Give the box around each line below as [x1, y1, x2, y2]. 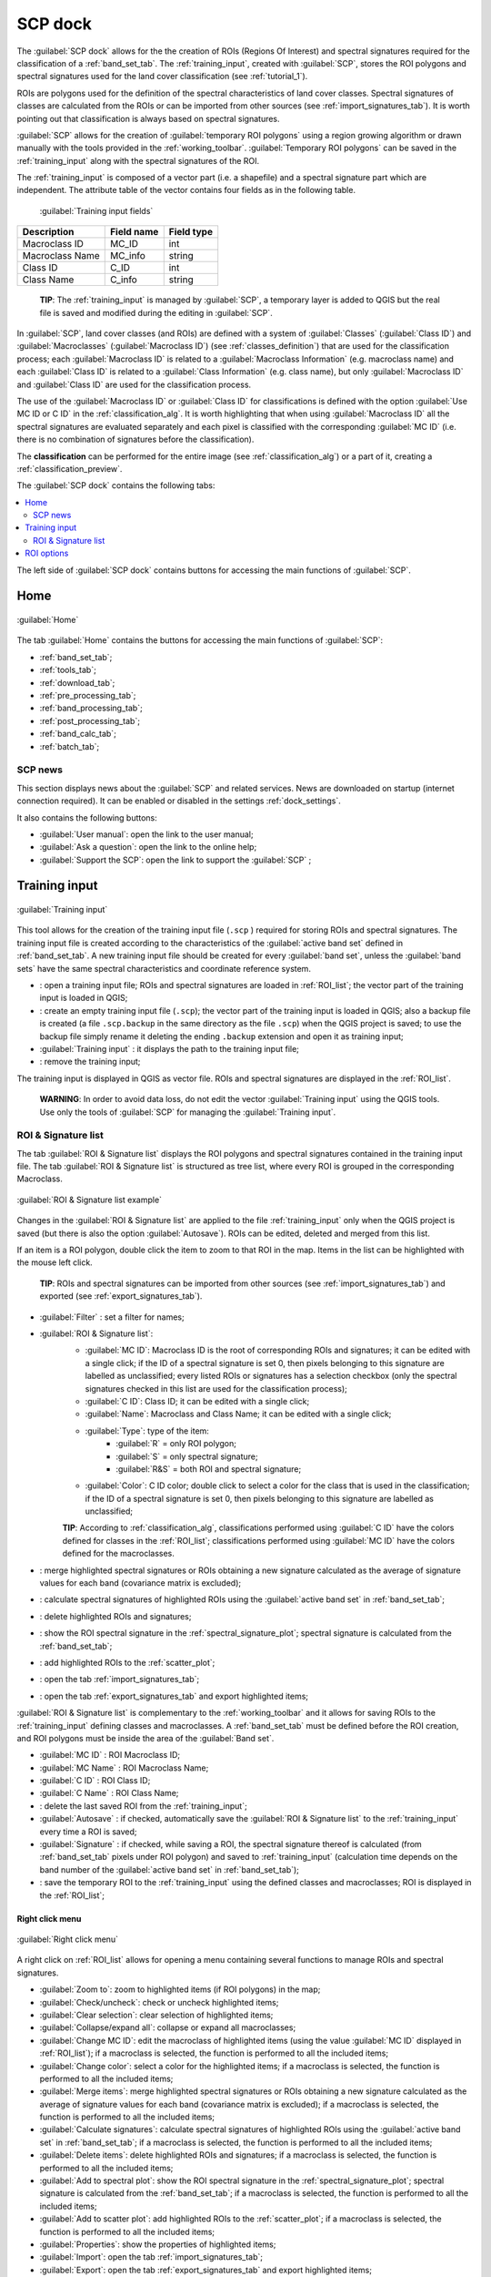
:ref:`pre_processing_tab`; [39, 690, 136, 701]
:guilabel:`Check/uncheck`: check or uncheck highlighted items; [39, 1996, 279, 2007]
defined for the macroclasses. [62, 1548, 175, 1559]
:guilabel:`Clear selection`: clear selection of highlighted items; [39, 2009, 274, 2020]
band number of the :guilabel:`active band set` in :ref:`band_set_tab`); [39, 1863, 300, 1875]
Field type [168, 226, 214, 239]
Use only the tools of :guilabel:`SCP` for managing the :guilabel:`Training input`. [39, 1107, 336, 1118]
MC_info [109, 250, 145, 262]
